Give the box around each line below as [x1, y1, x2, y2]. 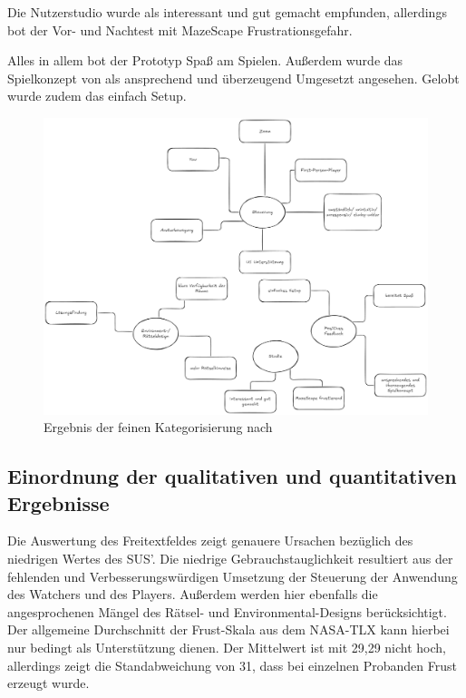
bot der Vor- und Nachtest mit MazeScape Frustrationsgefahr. [7, 20, 353, 39]
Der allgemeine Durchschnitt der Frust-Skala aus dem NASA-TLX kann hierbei [7, 620, 450, 639]
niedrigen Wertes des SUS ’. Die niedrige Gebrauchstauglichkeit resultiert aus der [7, 549, 453, 568]
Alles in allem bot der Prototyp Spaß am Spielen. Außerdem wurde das [7, 51, 403, 70]
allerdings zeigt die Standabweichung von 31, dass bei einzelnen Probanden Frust [7, 655, 457, 674]
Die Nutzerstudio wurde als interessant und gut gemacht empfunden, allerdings [7, 3, 447, 21]
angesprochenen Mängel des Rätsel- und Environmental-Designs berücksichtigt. [7, 602, 447, 621]
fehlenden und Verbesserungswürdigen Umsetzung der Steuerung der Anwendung [7, 566, 458, 585]
